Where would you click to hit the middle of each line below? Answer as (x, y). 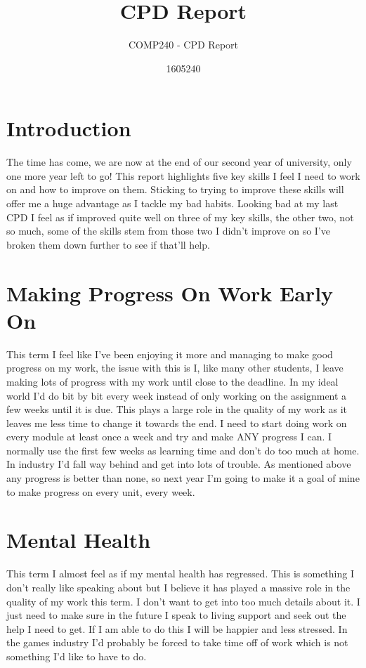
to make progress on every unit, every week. (101, 491)
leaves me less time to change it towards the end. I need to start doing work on (177, 423)
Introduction (69, 128)
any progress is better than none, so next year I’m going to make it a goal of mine (183, 478)
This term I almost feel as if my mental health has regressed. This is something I (180, 574)
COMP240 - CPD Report (183, 45)
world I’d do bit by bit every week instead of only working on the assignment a (177, 395)
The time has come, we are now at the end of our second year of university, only (179, 162)
